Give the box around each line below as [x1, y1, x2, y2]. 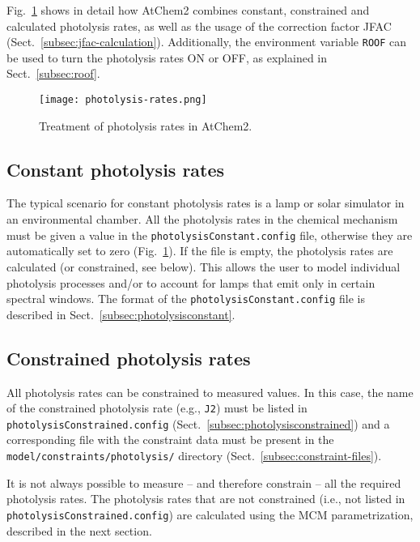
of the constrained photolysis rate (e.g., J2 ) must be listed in [6, 399, 308, 416]
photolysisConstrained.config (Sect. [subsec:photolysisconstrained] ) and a [6, 415, 390, 432]
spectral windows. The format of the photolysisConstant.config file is [6, 290, 365, 307]
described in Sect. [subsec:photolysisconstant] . [6, 305, 235, 322]
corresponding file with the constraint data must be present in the [6, 431, 334, 448]
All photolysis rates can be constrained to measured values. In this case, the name [6, 383, 414, 400]
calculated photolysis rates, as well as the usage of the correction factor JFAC [6, 17, 392, 34]
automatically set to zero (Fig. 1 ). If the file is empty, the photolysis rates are [6, 242, 393, 259]
